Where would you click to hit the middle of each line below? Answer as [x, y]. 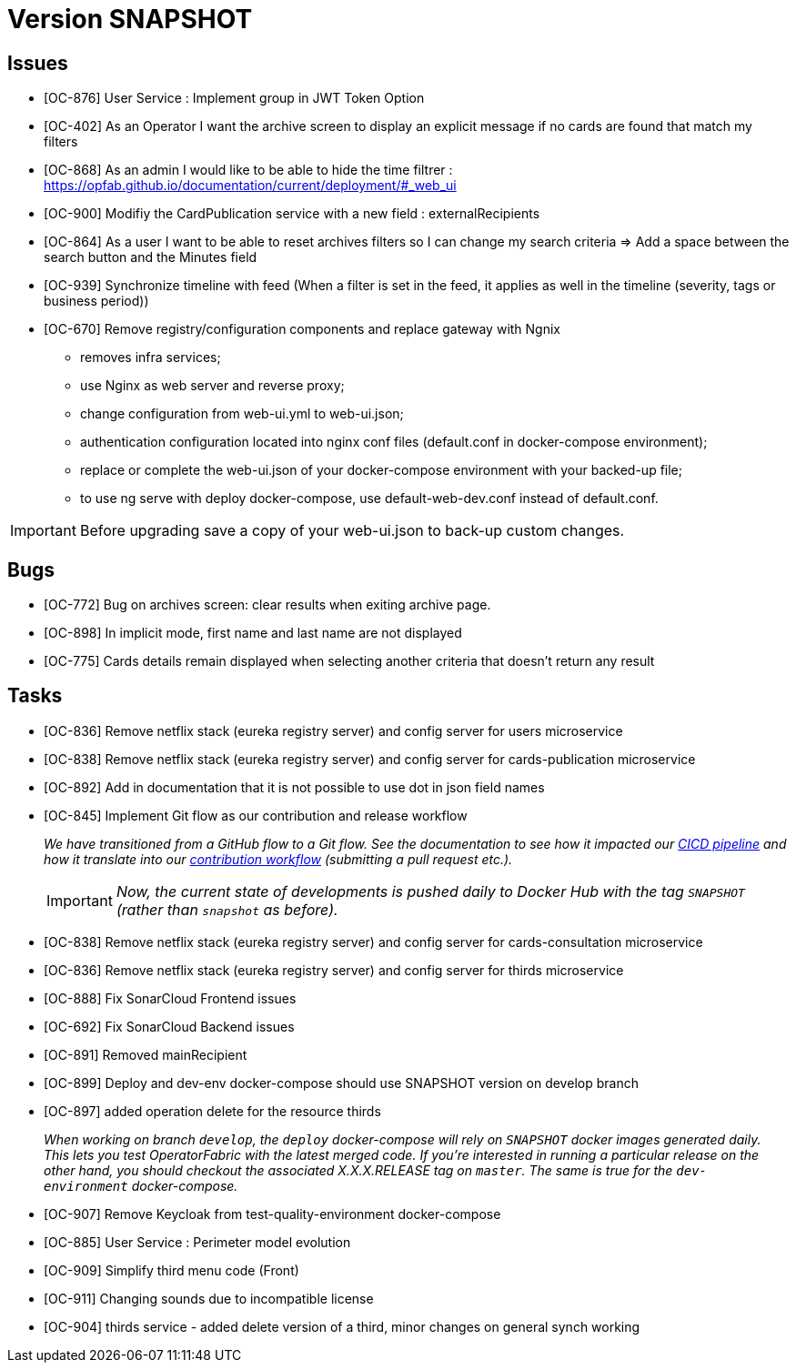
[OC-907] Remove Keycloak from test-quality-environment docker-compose [272, 1214]
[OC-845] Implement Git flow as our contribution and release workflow [256, 815]
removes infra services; [151, 358]
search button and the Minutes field [151, 257]
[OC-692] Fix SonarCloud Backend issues [169, 1026]
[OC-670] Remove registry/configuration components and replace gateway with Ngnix [302, 329]
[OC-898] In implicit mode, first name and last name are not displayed [253, 633]
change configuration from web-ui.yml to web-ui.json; [242, 414]
